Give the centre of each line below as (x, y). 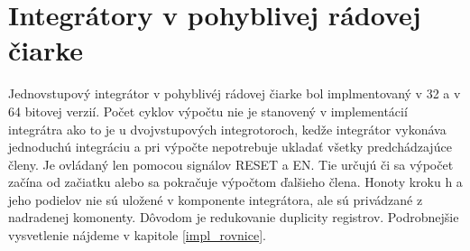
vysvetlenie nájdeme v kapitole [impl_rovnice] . (137, 235)
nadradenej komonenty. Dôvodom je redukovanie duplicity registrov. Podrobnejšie (234, 217)
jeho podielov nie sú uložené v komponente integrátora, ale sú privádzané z (216, 199)
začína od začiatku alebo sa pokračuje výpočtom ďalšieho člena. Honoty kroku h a (235, 182)
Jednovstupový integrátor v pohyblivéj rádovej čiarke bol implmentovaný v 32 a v (235, 93)
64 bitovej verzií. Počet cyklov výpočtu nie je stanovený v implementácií (208, 111)
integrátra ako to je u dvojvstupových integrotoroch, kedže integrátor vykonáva (227, 129)
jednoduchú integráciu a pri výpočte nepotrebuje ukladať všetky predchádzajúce (230, 147)
